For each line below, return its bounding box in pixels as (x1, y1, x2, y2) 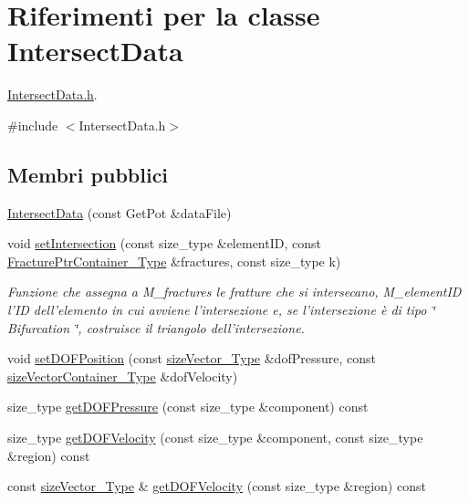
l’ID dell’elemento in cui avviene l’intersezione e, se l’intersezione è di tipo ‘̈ (7, 300, 435, 319)
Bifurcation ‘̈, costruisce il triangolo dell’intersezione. (7, 318, 305, 337)
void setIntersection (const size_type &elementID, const (7, 234, 321, 253)
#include (7, 115, 58, 134)
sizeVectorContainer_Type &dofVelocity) (7, 366, 238, 385)
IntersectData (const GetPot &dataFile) (7, 203, 232, 222)
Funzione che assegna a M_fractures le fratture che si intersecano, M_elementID (7, 282, 462, 301)
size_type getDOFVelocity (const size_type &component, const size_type (7, 428, 423, 447)
